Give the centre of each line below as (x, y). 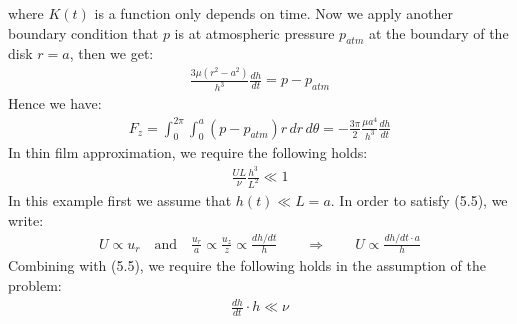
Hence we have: (55, 103)
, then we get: (111, 53)
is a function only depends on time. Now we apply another (273, 13)
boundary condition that (83, 32)
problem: (35, 285)
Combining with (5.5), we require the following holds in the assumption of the (247, 265)
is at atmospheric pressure (254, 32)
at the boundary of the (438, 32)
